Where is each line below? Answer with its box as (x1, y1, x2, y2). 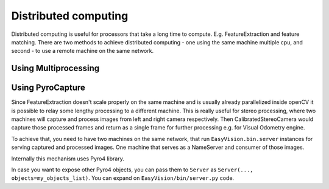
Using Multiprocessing (11, 63, 100, 74)
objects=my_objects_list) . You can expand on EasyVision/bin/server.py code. (11, 174, 235, 182)
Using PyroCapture (11, 83, 85, 93)
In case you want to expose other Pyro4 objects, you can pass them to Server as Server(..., (11, 166, 253, 173)
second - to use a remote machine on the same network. (11, 47, 154, 55)
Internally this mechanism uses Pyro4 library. (11, 155, 124, 162)
